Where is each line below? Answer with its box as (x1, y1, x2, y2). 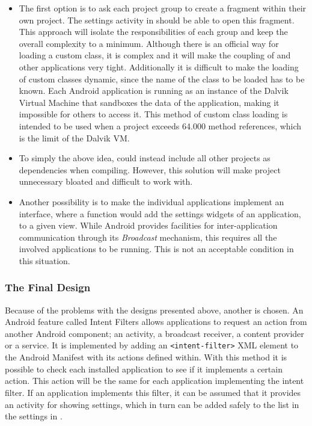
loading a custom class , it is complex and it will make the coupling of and (19, 49, 291, 61)
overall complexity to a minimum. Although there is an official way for (19, 37, 279, 49)
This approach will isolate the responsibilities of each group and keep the (19, 25, 288, 38)
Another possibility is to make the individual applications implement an (19, 195, 284, 208)
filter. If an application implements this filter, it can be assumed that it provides (5, 386, 301, 398)
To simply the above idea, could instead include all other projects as (19, 152, 271, 164)
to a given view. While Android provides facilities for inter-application (19, 219, 278, 232)
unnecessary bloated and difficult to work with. (19, 175, 193, 188)
